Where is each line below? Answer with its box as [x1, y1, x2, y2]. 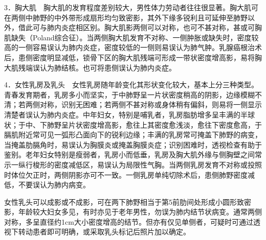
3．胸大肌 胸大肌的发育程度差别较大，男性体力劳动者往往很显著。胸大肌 [4, 2, 251, 12]
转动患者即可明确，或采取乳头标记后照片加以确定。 [18, 226, 190, 237]
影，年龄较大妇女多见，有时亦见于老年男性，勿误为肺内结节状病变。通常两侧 [4, 206, 262, 217]
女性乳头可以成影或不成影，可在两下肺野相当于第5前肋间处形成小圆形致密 [4, 196, 251, 207]
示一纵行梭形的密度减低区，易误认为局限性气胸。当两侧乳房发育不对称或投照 [4, 159, 262, 170]
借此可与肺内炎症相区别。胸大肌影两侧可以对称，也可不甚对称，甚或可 [18, 22, 255, 33]
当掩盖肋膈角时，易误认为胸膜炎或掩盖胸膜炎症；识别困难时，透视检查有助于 [4, 139, 262, 150]
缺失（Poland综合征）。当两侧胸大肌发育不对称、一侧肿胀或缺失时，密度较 [11, 32, 259, 42]
